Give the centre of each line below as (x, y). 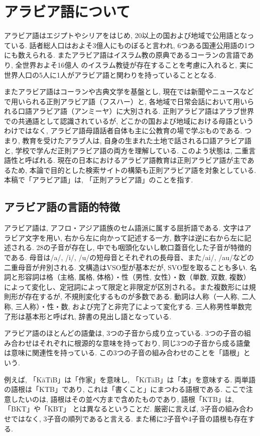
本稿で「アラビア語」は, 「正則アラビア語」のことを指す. (99, 180)
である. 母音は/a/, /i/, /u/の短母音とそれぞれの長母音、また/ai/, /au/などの (129, 257)
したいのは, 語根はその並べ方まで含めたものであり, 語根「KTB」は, (122, 399)
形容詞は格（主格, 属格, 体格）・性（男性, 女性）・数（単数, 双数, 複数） (134, 277)
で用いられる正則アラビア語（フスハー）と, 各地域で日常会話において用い (126, 101)
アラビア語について (67, 11)
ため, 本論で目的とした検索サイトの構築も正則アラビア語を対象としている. (134, 170)
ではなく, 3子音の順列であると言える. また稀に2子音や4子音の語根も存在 (129, 418)
